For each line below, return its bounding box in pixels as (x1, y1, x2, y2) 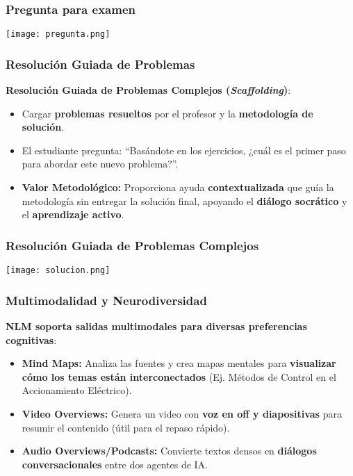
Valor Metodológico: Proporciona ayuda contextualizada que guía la (22, 180, 334, 195)
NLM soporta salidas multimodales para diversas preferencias (6, 318, 307, 333)
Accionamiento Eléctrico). (22, 383, 132, 397)
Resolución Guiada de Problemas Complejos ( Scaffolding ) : (6, 83, 291, 97)
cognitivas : (6, 332, 57, 347)
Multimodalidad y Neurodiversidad (6, 291, 207, 309)
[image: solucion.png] (6, 265, 110, 276)
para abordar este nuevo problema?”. (22, 156, 179, 171)
